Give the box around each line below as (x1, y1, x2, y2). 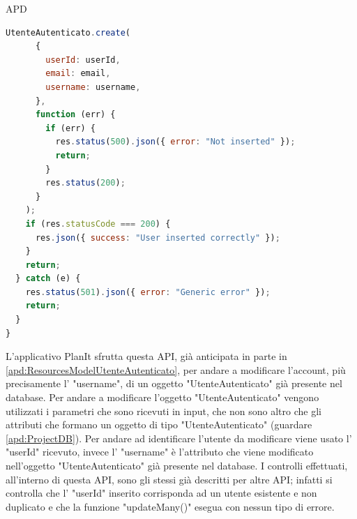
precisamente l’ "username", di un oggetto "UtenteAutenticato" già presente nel (6, 376, 342, 391)
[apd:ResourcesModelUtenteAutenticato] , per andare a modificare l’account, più (6, 362, 346, 377)
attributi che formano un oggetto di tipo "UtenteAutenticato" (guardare (6, 417, 312, 432)
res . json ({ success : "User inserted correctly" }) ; (35, 232, 280, 243)
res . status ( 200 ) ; (45, 178, 126, 188)
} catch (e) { (15, 273, 81, 284)
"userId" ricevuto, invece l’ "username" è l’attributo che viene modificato (6, 444, 314, 459)
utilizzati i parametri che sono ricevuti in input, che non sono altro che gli (6, 403, 321, 418)
